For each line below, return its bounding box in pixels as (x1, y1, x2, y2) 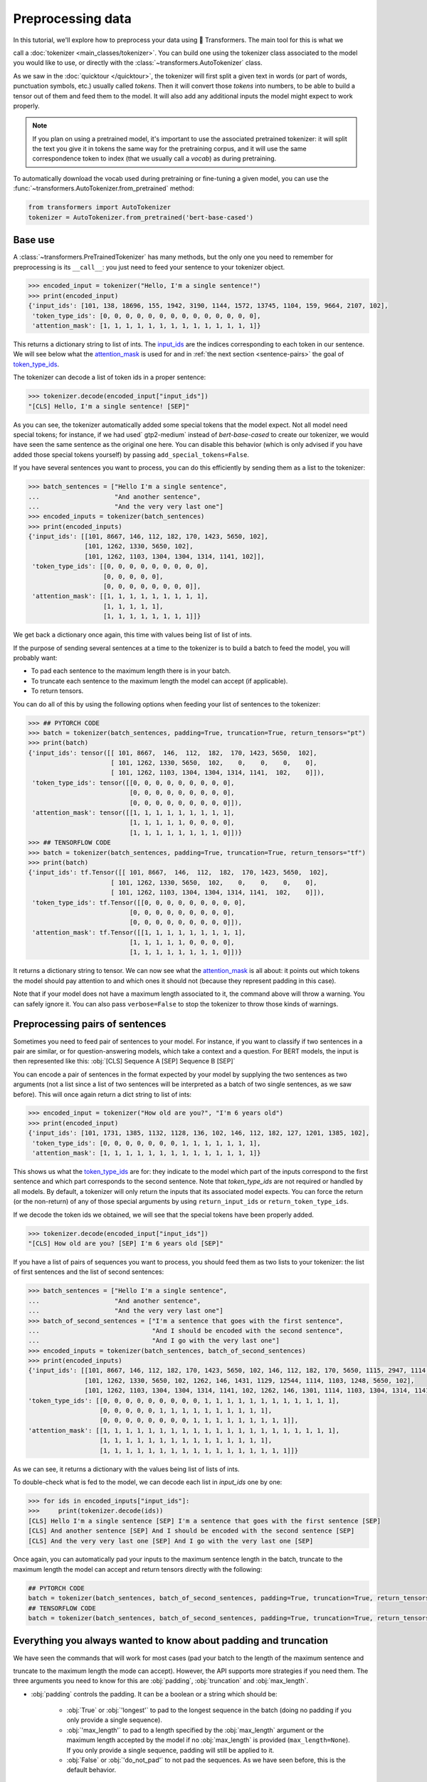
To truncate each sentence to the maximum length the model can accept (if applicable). (31, 676, 288, 685)
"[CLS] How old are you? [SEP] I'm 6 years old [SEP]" (28, 1239, 223, 1247)
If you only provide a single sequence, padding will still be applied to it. (66, 1746, 275, 1754)
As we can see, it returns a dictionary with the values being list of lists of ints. (13, 1465, 240, 1473)
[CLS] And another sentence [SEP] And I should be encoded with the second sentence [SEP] (28, 1527, 355, 1535)
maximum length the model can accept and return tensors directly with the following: (13, 1565, 263, 1573)
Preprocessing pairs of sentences (13, 1018, 167, 1030)
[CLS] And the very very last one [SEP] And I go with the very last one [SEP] (28, 1537, 314, 1545)
